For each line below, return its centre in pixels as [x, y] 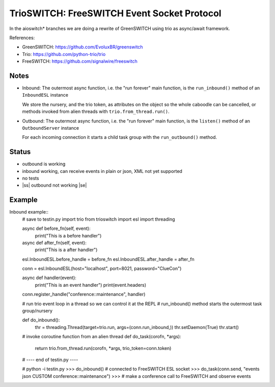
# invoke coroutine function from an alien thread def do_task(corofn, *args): [102, 337]
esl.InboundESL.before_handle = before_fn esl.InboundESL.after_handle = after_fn [108, 259]
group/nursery [37, 311]
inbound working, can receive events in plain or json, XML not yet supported [102, 171]
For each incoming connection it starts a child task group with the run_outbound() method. [120, 137]
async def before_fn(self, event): [57, 228]
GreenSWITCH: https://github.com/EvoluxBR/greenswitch [82, 47]
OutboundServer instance [50, 128]
